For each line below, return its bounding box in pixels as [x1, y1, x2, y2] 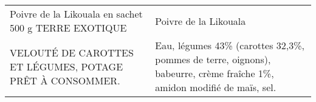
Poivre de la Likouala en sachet [10, 7, 143, 21]
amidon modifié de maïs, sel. [155, 80, 276, 94]
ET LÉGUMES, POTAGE [10, 59, 123, 73]
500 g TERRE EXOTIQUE [10, 21, 127, 35]
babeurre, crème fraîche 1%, [155, 66, 274, 80]
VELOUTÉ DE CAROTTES [10, 45, 134, 59]
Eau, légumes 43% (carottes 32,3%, [155, 38, 305, 52]
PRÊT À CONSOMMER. [10, 73, 120, 87]
